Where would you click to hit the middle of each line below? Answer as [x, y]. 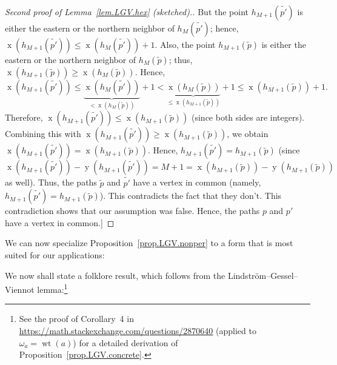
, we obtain [248, 134]
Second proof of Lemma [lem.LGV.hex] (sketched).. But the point [127, 12]
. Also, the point [185, 44]
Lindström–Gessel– [263, 275]
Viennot [20, 289]
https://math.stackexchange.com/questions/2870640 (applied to [138, 331]
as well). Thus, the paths [51, 182]
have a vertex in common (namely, [197, 182]
